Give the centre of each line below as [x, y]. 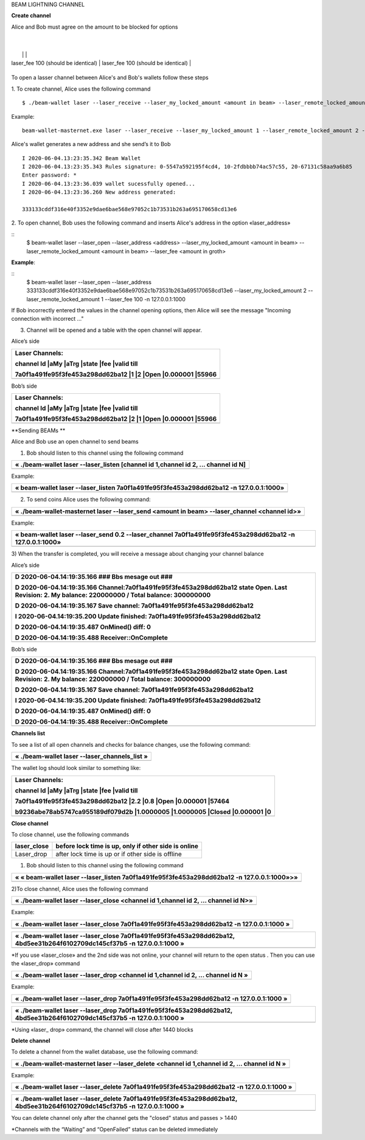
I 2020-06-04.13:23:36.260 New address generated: [99, 192]
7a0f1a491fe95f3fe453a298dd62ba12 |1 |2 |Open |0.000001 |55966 [116, 374]
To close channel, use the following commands [70, 834]
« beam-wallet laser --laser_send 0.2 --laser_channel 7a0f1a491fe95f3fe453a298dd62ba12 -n [155, 534]
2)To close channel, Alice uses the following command [80, 889]
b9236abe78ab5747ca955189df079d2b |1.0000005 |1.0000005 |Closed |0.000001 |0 [143, 811]
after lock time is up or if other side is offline [119, 854]
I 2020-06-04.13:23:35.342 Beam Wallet [82, 158]
